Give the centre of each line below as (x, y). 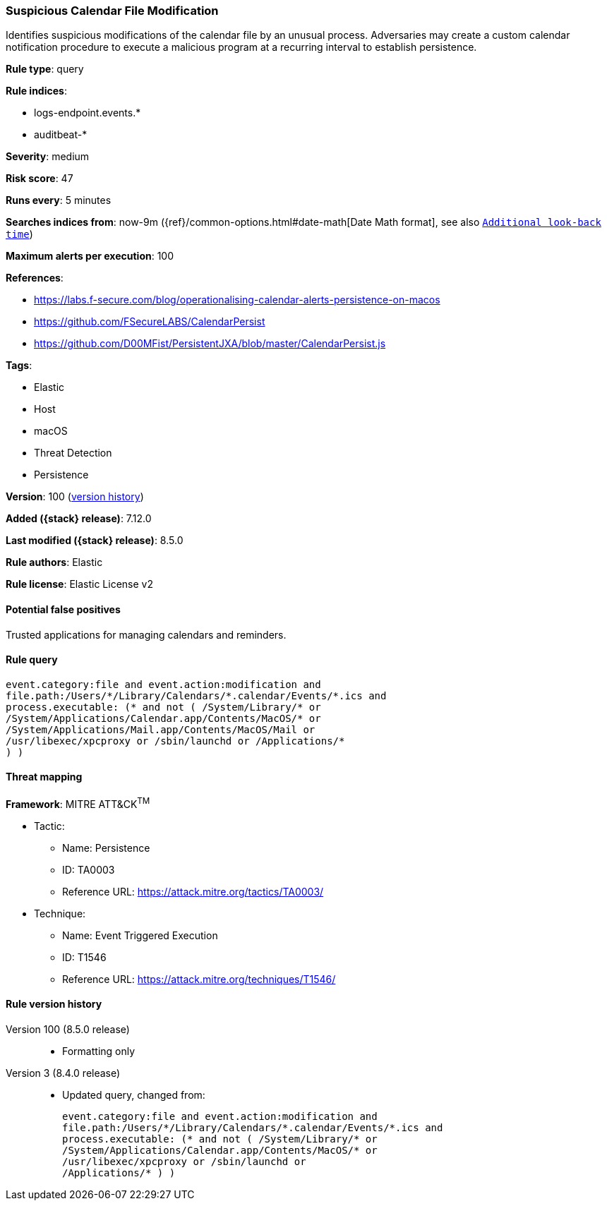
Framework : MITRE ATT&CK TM (78, 803)
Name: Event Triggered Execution (140, 935)
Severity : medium (48, 157)
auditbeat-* (61, 135)
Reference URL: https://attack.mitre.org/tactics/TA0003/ (193, 891)
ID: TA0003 (89, 869)
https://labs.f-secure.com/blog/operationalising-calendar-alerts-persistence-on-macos (237, 300)
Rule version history (54, 1004)
